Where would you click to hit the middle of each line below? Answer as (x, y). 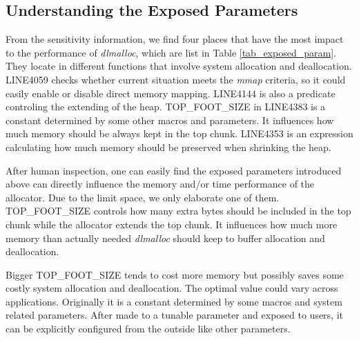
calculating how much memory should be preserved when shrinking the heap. (168, 147)
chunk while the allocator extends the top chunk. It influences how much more (172, 224)
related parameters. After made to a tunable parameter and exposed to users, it (175, 315)
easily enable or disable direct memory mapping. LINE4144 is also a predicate (171, 93)
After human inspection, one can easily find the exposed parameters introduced (174, 170)
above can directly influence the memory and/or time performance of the (160, 184)
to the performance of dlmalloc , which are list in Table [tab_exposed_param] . (171, 52)
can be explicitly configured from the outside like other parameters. (148, 329)
